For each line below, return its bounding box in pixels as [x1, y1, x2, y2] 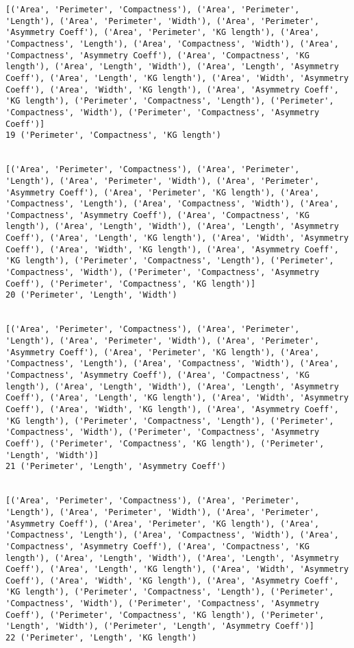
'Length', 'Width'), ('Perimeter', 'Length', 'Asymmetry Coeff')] [5, 621, 315, 632]
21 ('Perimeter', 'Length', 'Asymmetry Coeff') [5, 461, 227, 472]
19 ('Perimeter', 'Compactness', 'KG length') [5, 130, 221, 141]
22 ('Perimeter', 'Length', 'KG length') [5, 633, 197, 643]
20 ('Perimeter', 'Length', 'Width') [5, 290, 177, 300]
